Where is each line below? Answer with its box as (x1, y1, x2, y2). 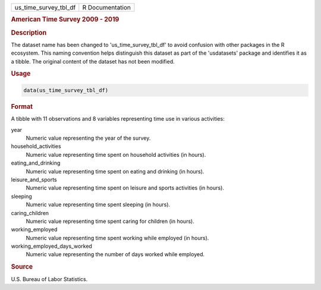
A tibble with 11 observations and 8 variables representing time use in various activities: (11, 115, 225, 122)
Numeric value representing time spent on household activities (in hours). (26, 151, 206, 158)
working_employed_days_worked (11, 242, 92, 250)
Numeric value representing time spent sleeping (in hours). (26, 201, 171, 208)
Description (11, 29, 47, 37)
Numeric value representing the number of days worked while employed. (26, 251, 205, 258)
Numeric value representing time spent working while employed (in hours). (26, 234, 209, 241)
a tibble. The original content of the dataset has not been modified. (11, 58, 175, 65)
